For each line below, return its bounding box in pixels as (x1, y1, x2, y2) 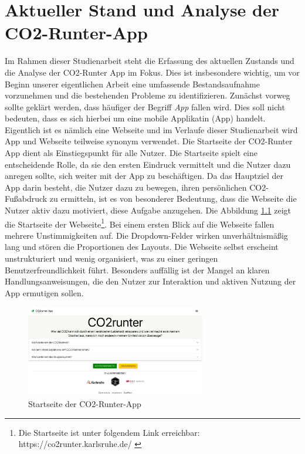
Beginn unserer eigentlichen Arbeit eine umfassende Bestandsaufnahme (5, 77, 260, 90)
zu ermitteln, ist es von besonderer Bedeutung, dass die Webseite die (49, 192, 297, 205)
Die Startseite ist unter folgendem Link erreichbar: (18, 426, 200, 438)
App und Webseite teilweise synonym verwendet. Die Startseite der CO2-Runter (5, 135, 293, 147)
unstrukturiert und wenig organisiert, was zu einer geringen (5, 252, 218, 265)
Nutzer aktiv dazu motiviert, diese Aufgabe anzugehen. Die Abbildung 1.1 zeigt (5, 204, 292, 216)
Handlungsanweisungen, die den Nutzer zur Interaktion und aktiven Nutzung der (5, 275, 296, 287)
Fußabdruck (5, 192, 48, 205)
